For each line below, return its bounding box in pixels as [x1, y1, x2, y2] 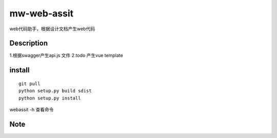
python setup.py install [18, 95, 81, 101]
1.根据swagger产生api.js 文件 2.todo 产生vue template [9, 52, 123, 58]
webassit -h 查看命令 [9, 107, 54, 113]
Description [9, 39, 48, 48]
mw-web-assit [9, 8, 74, 19]
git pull [18, 81, 41, 87]
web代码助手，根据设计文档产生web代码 [9, 26, 95, 32]
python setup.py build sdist [18, 88, 92, 94]
